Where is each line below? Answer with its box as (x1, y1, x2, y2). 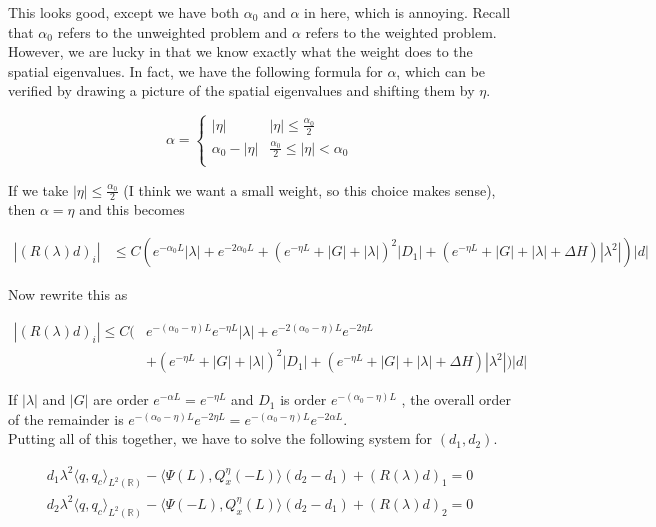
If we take (8, 179, 69, 200)
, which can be (396, 60, 486, 81)
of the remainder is (8, 408, 124, 429)
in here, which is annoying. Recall (304, 2, 511, 22)
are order (93, 389, 149, 410)
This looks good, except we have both (8, 2, 240, 22)
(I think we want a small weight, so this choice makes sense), (123, 179, 496, 200)
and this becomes (79, 199, 185, 220)
